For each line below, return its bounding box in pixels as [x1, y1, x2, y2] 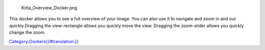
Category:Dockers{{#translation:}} [9, 38, 79, 44]
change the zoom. [9, 30, 46, 35]
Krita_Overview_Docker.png [21, 5, 78, 11]
